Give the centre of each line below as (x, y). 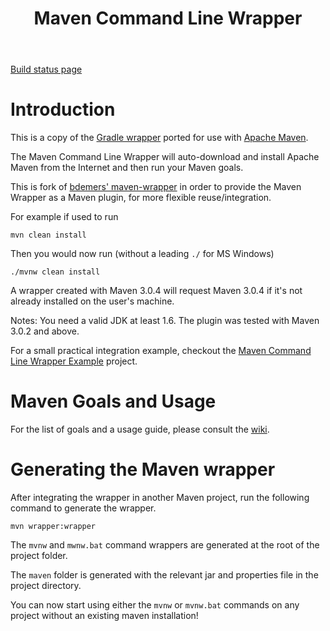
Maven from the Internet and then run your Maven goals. (127, 168)
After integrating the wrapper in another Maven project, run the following (160, 497)
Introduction (63, 109)
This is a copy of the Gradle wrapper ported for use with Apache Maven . (159, 138)
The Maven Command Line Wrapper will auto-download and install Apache (165, 157)
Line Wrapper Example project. (74, 361)
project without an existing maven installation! (104, 615)
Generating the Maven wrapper (143, 469)
